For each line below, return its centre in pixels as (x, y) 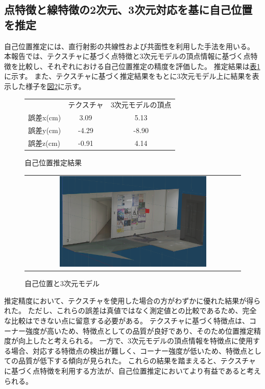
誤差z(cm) (44, 143)
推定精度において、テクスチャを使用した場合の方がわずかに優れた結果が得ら (132, 300)
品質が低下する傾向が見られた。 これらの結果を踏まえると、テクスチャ (137, 361)
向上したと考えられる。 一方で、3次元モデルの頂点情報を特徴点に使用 (136, 341)
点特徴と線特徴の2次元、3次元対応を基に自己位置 (128, 9)
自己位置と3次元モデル (62, 283)
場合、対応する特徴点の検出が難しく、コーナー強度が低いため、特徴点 (129, 350)
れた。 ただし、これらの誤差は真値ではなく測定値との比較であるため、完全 (130, 310)
